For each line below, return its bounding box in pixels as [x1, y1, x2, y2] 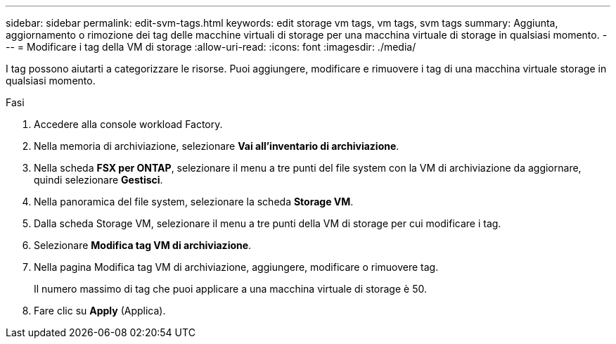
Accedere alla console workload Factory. [34, 118, 223, 130]
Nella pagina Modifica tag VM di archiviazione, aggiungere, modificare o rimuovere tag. [34, 261, 439, 273]
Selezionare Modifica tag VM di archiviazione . [34, 239, 252, 251]
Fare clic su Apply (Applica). [34, 305, 166, 317]
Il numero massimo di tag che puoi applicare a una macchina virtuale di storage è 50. [34, 283, 427, 295]
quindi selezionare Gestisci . [34, 174, 163, 186]
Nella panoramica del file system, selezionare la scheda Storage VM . [34, 196, 354, 208]
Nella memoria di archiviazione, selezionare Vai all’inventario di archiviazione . [34, 140, 399, 152]
